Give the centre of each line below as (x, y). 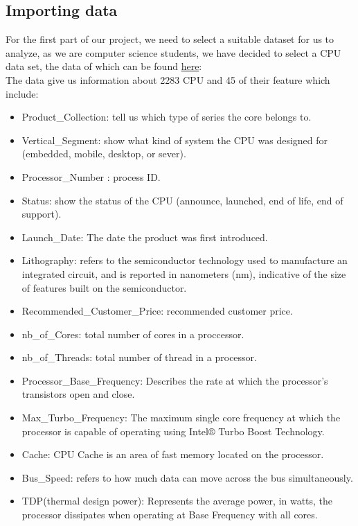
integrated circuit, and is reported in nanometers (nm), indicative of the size (184, 273)
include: (22, 93)
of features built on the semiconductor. (104, 287)
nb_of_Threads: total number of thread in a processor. (139, 357)
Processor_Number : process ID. (91, 176)
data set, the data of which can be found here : (104, 66)
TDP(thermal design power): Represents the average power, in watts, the (177, 501)
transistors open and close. (78, 394)
